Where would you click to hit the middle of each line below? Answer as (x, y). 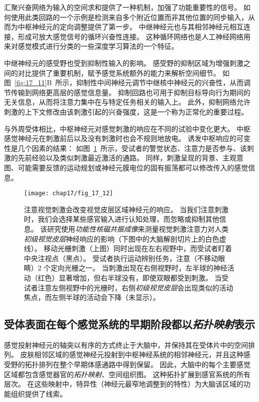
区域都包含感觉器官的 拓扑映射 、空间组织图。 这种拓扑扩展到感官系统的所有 (127, 374)
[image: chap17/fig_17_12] (68, 194)
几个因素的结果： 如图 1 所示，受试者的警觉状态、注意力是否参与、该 (132, 148)
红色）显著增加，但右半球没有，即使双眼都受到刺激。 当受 (133, 277)
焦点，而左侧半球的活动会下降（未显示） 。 (92, 297)
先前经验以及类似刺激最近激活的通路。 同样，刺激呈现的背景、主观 (127, 158)
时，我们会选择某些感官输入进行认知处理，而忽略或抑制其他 (122, 219)
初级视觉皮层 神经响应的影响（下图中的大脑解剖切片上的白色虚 (125, 238)
